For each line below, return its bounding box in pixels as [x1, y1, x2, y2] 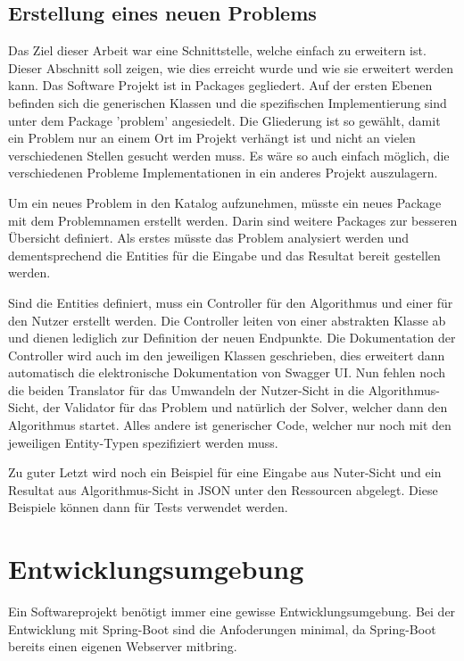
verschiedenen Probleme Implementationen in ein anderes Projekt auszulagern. [8, 163, 438, 182]
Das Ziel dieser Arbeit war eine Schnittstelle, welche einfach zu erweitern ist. [8, 41, 427, 60]
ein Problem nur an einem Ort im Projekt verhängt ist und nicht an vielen [8, 128, 416, 147]
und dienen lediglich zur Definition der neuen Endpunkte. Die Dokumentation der [8, 328, 456, 347]
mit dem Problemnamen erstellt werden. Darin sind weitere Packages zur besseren [8, 211, 458, 229]
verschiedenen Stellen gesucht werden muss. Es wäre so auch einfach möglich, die [8, 145, 450, 164]
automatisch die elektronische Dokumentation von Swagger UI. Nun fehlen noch [8, 363, 446, 382]
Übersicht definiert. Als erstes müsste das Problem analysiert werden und [8, 228, 410, 247]
